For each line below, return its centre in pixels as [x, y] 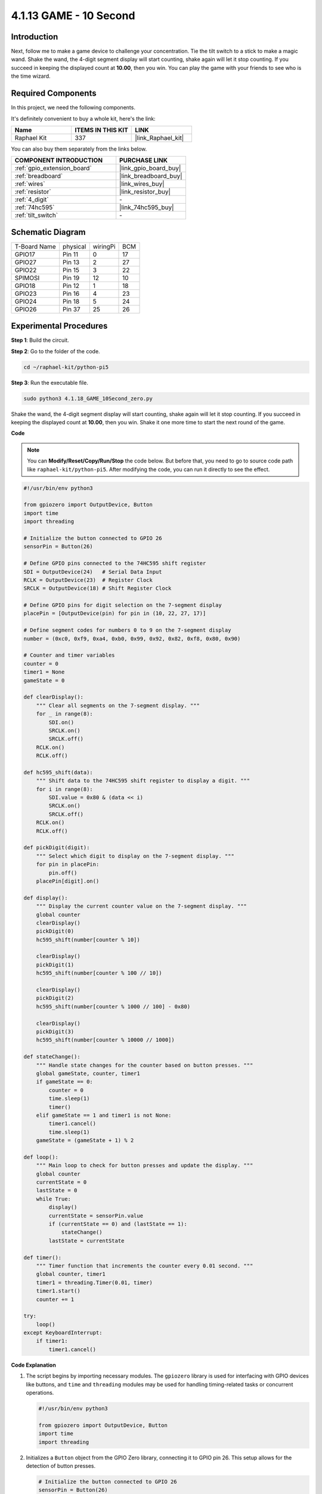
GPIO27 [26, 262]
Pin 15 [71, 270]
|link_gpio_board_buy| [150, 169]
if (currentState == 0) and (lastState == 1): [118, 1224]
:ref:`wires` [30, 184]
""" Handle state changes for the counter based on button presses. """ [145, 1065]
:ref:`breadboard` [39, 176]
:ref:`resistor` [33, 192]
